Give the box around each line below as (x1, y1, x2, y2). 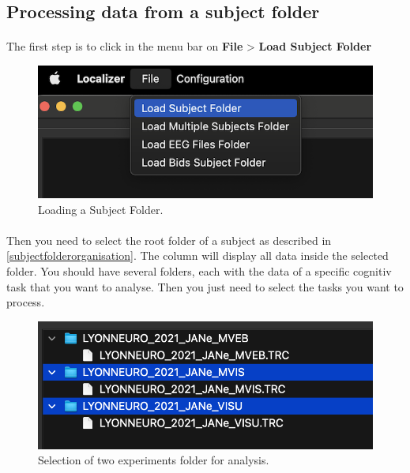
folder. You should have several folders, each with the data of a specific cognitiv (6, 263, 392, 280)
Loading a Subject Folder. (38, 201, 164, 217)
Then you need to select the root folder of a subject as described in (6, 231, 332, 248)
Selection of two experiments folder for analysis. (38, 452, 269, 468)
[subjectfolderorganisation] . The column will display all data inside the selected (6, 247, 389, 264)
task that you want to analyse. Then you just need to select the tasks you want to (6, 278, 404, 295)
